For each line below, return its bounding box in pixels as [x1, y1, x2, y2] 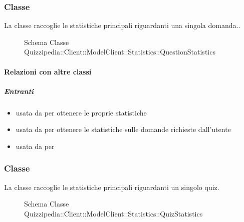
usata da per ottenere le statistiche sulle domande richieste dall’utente [16, 124, 231, 134]
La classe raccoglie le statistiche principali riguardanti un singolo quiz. [4, 181, 219, 192]
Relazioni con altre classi [4, 66, 92, 76]
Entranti [4, 85, 34, 96]
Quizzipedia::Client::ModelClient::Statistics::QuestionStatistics [24, 46, 215, 57]
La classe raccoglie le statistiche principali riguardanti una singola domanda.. [4, 20, 240, 30]
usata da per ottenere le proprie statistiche [16, 107, 147, 117]
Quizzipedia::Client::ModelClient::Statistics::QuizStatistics [24, 208, 203, 218]
